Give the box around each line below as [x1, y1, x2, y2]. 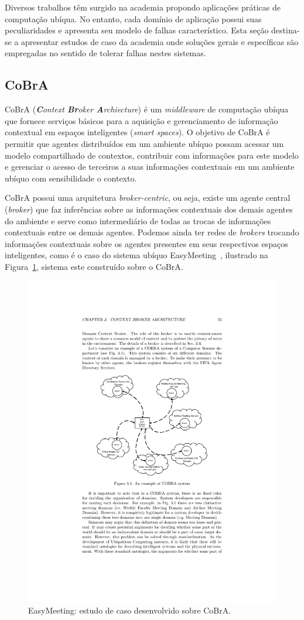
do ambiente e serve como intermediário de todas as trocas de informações [5, 214, 271, 227]
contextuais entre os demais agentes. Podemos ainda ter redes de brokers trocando [5, 226, 299, 238]
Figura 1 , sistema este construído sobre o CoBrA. [5, 260, 183, 272]
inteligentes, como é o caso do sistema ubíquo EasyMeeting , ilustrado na [5, 249, 268, 261]
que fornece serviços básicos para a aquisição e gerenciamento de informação [5, 114, 278, 126]
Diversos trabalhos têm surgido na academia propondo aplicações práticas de [5, 1, 281, 13]
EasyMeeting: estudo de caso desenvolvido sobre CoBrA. [28, 604, 231, 616]
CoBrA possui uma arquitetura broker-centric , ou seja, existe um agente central [5, 191, 291, 204]
